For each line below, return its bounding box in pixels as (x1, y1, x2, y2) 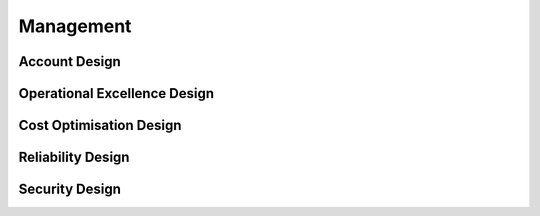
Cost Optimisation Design (18, 117, 182, 134)
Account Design (18, 53, 122, 70)
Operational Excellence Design (18, 85, 215, 102)
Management (18, 15, 132, 37)
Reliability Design (18, 149, 130, 166)
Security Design (18, 181, 122, 198)
